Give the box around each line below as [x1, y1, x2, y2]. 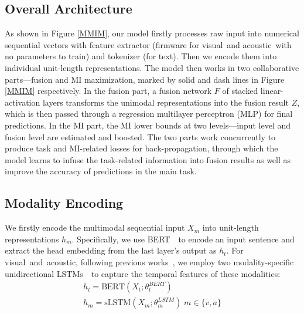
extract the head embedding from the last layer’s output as [5, 244, 217, 256]
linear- [260, 85, 283, 97]
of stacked [222, 85, 258, 97]
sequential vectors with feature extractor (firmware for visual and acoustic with [5, 38, 292, 50]
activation [5, 96, 40, 108]
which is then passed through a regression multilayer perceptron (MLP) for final [5, 107, 293, 120]
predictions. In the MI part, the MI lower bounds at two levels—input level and [5, 119, 291, 131]
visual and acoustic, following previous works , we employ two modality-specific [5, 255, 294, 268]
